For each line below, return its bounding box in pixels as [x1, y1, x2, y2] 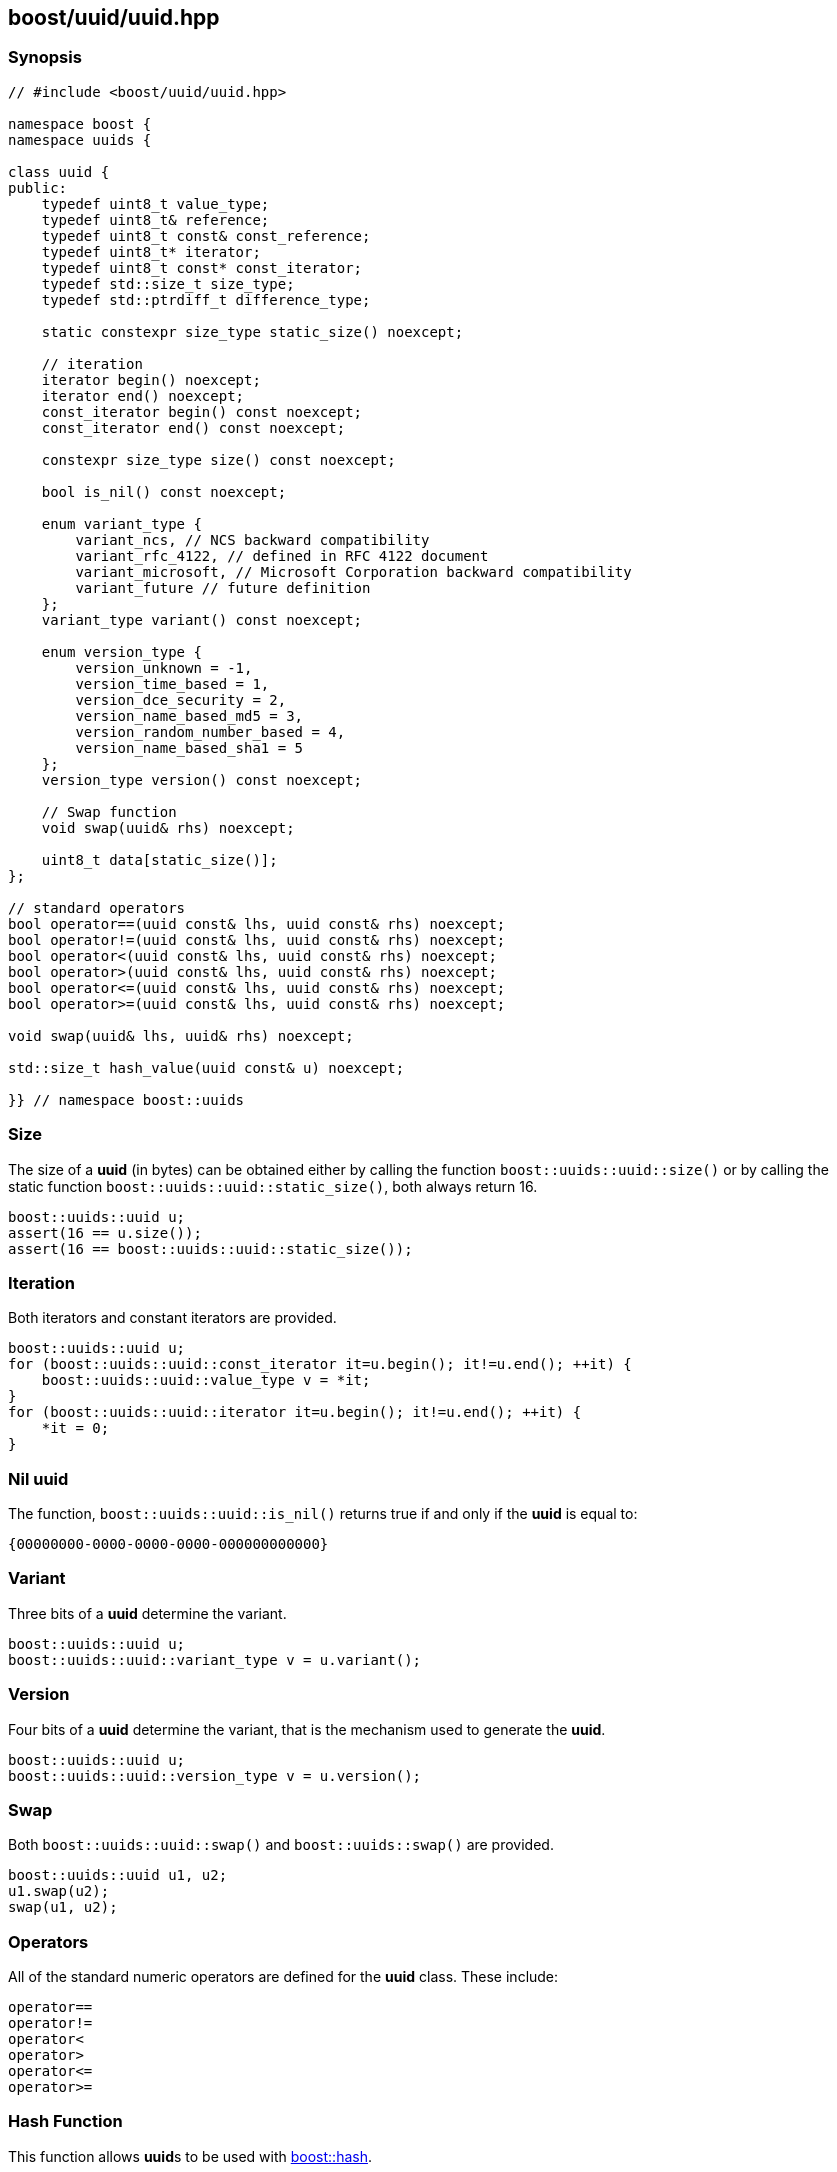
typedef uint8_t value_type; [41, 195, 270, 212]
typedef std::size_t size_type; [41, 275, 295, 292]
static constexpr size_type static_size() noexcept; [41, 323, 464, 340]
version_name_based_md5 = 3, [75, 707, 304, 724]
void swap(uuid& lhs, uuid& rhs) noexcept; [8, 1027, 354, 1044]
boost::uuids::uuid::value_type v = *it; [41, 1372, 371, 1389]
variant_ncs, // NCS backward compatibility [75, 531, 430, 548]
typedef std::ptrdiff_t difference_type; [41, 291, 371, 308]
